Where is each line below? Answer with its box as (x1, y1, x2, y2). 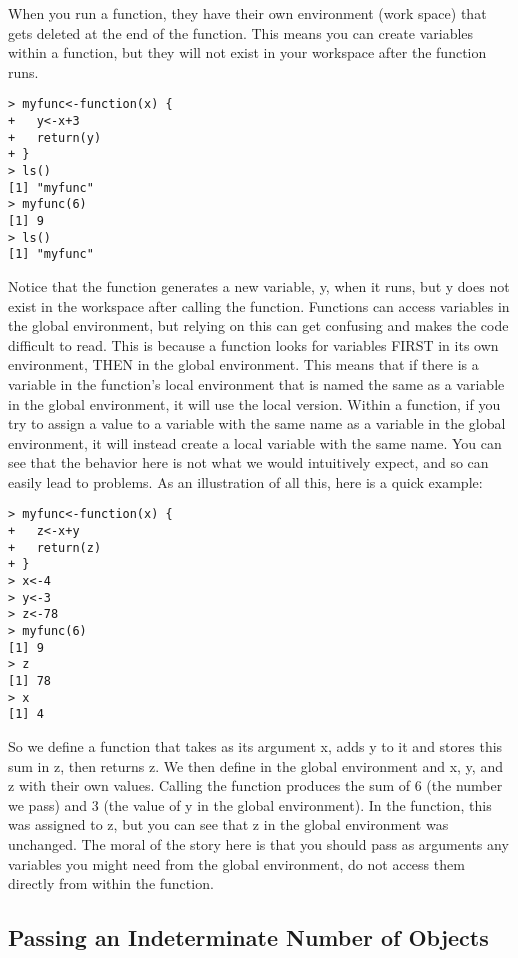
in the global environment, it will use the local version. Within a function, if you (8, 393, 501, 414)
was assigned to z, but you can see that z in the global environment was (8, 814, 449, 835)
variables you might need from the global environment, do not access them (8, 853, 465, 874)
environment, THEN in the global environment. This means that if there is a (8, 354, 479, 375)
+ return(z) (8, 540, 102, 555)
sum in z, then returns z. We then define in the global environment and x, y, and (8, 755, 503, 776)
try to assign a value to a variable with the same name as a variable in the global (8, 413, 506, 434)
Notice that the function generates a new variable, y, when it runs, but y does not (8, 275, 510, 296)
